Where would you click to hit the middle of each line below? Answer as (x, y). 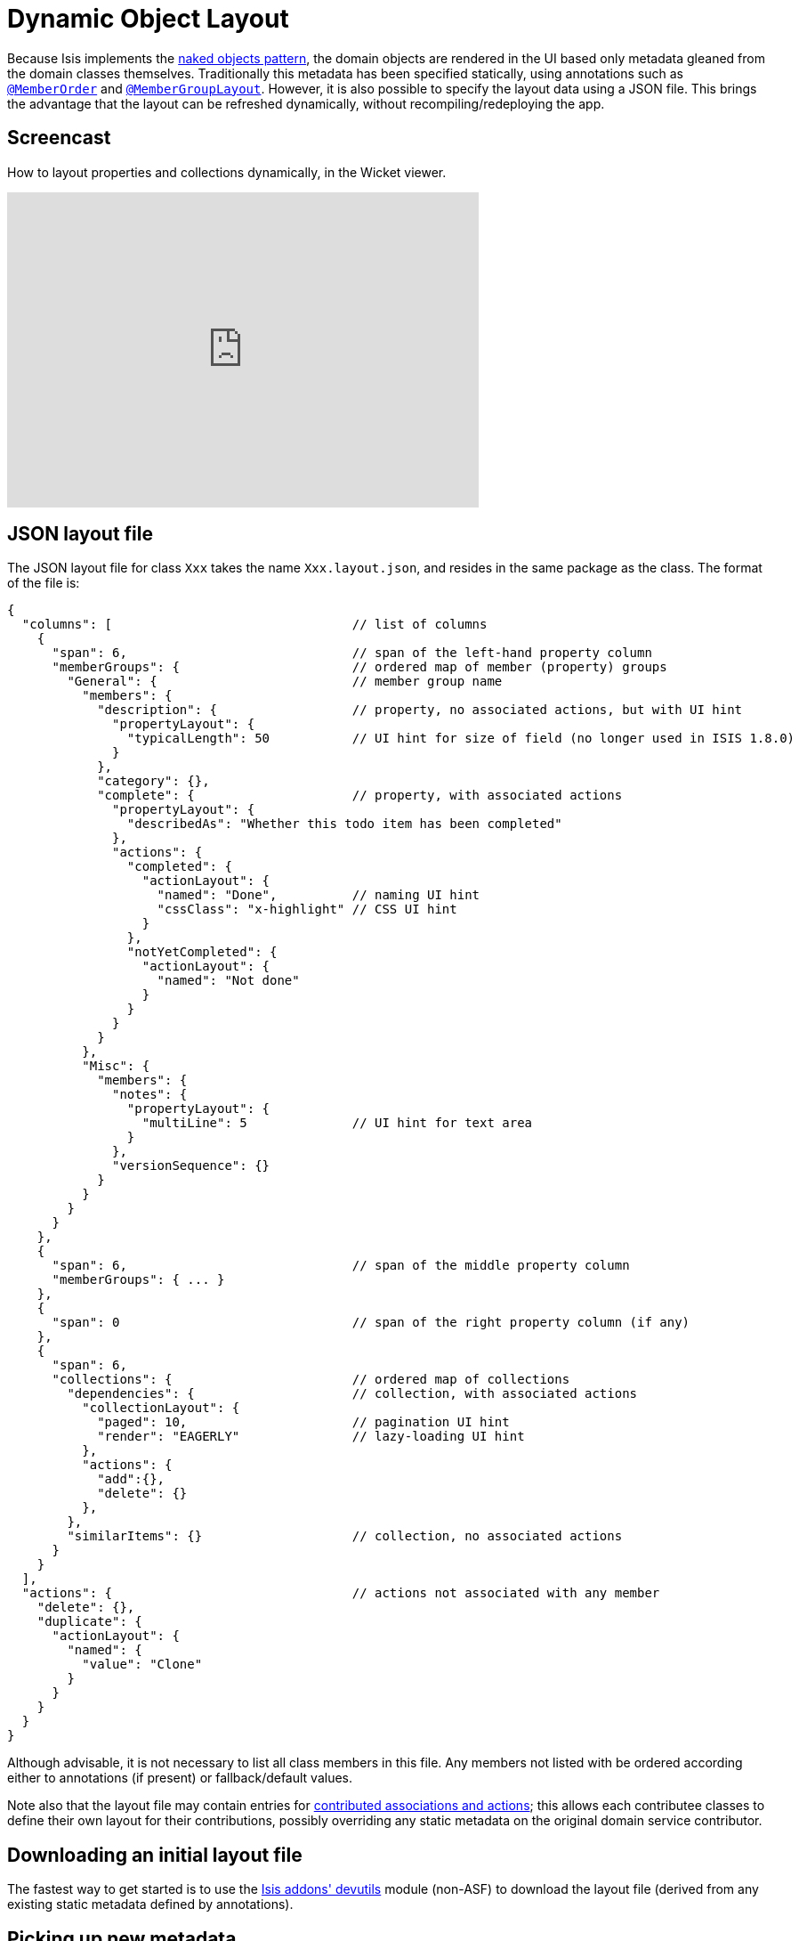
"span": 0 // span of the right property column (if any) (371, 1323)
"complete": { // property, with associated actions (360, 796)
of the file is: (44, 583)
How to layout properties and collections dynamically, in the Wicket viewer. (227, 172)
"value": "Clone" (142, 1665)
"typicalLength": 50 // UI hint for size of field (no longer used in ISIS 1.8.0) (461, 739)
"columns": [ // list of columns (254, 625)
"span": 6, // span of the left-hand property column (352, 653)
